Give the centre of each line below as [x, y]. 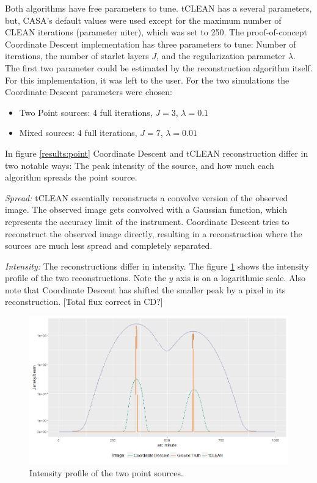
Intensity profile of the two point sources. [106, 473]
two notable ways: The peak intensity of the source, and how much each [140, 165]
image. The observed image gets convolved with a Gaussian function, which [146, 209]
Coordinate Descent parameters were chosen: [89, 92]
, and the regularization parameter [221, 56]
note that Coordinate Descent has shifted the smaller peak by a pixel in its [145, 289]
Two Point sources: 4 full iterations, [86, 112]
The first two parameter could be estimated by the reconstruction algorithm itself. [159, 67]
